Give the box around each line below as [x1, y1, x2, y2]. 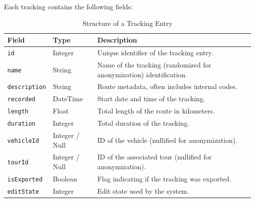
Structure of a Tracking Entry [82, 18, 173, 28]
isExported [7, 176, 43, 183]
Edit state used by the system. [97, 185, 189, 196]
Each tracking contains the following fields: [4, 1, 133, 11]
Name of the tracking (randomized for [97, 59, 211, 69]
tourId [7, 159, 28, 166]
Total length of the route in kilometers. [97, 106, 215, 116]
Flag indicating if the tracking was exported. [97, 173, 231, 183]
